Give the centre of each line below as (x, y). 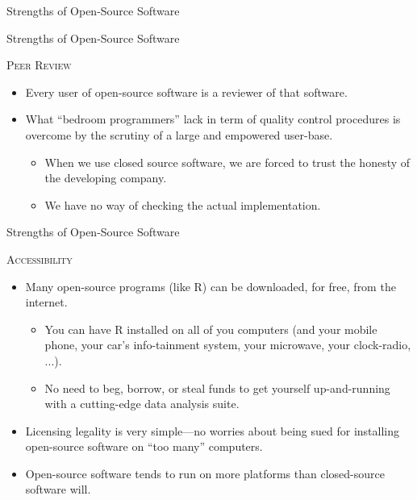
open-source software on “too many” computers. (144, 446)
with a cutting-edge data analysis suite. (142, 404)
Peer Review (39, 65)
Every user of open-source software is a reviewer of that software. (186, 92)
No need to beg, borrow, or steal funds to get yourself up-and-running (217, 387)
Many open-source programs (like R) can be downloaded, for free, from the (211, 286)
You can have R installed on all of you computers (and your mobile (211, 329)
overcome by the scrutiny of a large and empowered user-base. (179, 134)
